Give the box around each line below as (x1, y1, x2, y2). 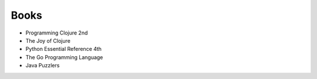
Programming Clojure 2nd (25, 29, 88, 36)
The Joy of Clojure (25, 37, 70, 44)
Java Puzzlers (25, 62, 60, 69)
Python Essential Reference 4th (25, 46, 102, 53)
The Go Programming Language (25, 53, 103, 61)
